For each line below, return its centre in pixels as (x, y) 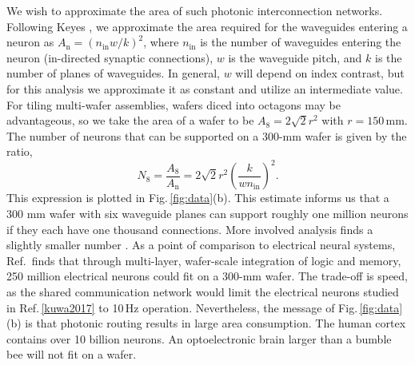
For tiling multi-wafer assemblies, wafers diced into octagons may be (174, 104)
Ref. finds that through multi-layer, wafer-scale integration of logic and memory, (204, 260)
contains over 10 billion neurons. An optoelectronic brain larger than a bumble (199, 338)
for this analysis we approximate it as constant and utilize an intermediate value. (205, 88)
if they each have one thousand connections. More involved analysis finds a (190, 229)
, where (161, 42)
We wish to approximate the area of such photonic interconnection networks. (195, 10)
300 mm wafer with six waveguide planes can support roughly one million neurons (207, 214)
